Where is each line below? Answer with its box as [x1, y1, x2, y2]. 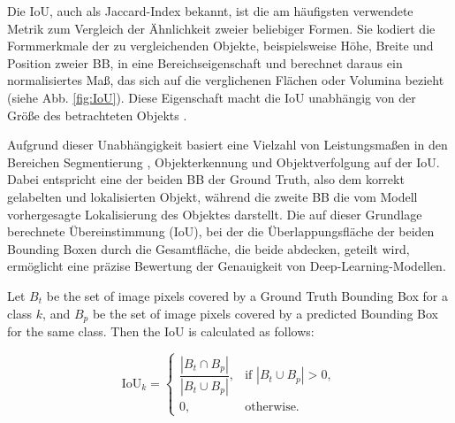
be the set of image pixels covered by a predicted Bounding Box [92, 304, 438, 322]
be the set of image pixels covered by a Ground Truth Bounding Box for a [46, 286, 448, 304]
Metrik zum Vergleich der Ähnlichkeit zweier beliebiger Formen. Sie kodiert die [7, 19, 436, 37]
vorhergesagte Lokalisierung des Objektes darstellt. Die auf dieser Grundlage [7, 204, 422, 223]
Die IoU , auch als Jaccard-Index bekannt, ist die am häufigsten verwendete [7, 2, 413, 19]
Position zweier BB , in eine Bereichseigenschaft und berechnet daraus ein [7, 53, 403, 72]
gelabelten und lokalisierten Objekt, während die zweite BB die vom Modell [7, 187, 418, 205]
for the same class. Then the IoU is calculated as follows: [7, 321, 315, 340]
